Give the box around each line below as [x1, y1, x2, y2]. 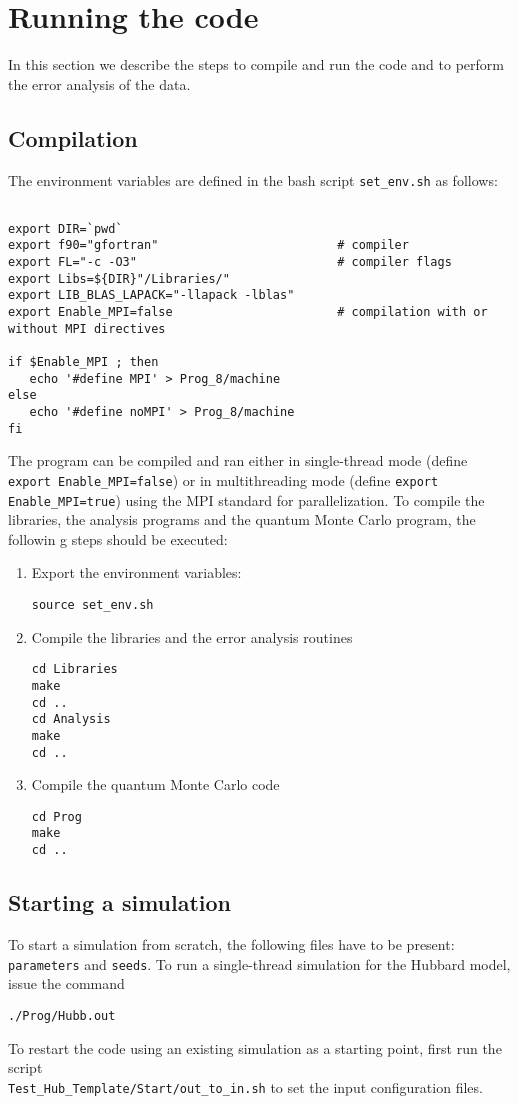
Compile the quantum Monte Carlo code [31, 774, 280, 795]
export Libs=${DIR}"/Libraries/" [8, 271, 230, 286]
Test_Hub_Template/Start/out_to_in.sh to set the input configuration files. [8, 1076, 483, 1097]
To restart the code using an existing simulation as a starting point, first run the [8, 1037, 502, 1058]
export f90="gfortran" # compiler [8, 238, 409, 253]
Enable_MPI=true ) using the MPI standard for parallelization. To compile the [8, 489, 485, 510]
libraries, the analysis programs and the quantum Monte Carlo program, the [8, 509, 476, 530]
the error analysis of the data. [8, 73, 191, 94]
